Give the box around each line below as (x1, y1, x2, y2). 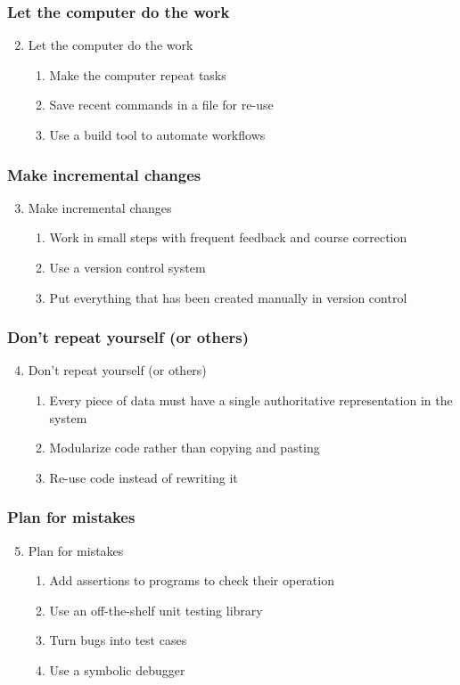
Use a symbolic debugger (49, 660, 185, 679)
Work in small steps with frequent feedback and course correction (49, 228, 407, 247)
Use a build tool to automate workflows (49, 126, 266, 143)
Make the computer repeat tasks (49, 65, 226, 84)
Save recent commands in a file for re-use (49, 95, 274, 114)
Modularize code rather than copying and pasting (49, 438, 320, 457)
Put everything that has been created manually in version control (49, 288, 407, 306)
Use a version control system (49, 258, 206, 276)
